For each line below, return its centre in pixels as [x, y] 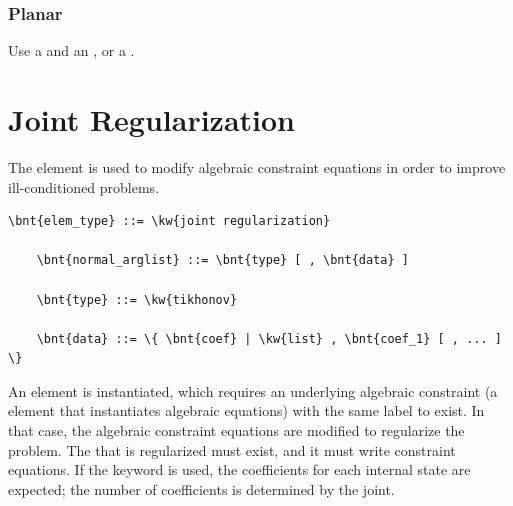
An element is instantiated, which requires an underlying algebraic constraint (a [253, 390]
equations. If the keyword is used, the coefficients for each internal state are [239, 469]
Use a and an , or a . [71, 50]
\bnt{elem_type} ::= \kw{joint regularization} [169, 221]
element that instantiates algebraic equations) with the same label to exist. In [246, 410]
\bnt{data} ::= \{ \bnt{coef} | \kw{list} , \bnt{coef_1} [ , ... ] [269, 338]
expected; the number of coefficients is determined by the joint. [201, 488]
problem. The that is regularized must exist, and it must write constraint [232, 449]
